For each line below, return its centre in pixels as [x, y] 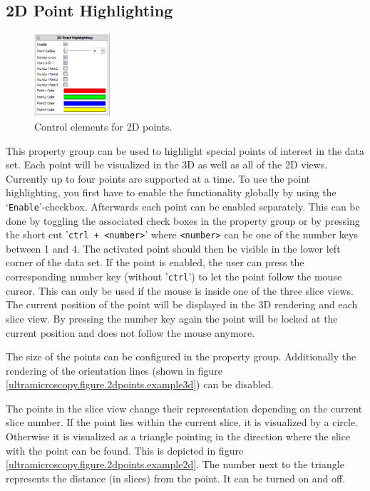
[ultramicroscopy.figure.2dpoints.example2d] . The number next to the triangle [175, 464]
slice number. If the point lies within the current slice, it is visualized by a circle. [182, 422]
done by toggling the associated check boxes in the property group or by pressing [183, 220]
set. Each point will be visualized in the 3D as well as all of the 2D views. [167, 164]
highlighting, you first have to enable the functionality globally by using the [171, 192]
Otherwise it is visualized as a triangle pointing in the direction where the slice [178, 436]
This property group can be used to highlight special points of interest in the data [185, 150]
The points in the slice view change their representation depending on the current [184, 408]
